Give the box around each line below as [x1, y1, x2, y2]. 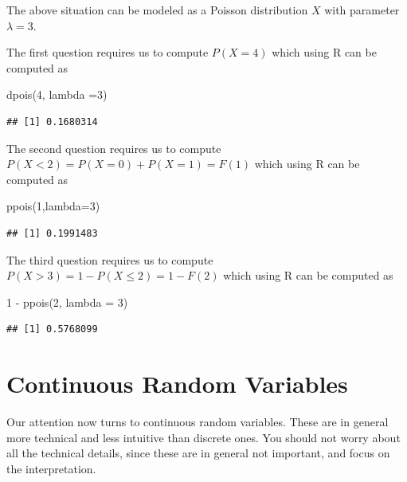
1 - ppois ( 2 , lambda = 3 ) [6, 293, 128, 310]
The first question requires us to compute [6, 44, 209, 61]
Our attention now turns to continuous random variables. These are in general [6, 413, 389, 430]
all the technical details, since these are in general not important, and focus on [6, 445, 390, 461]
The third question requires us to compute [6, 251, 213, 268]
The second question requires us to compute [6, 139, 221, 156]
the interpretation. [6, 460, 96, 476]
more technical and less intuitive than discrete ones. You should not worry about [6, 429, 401, 445]
